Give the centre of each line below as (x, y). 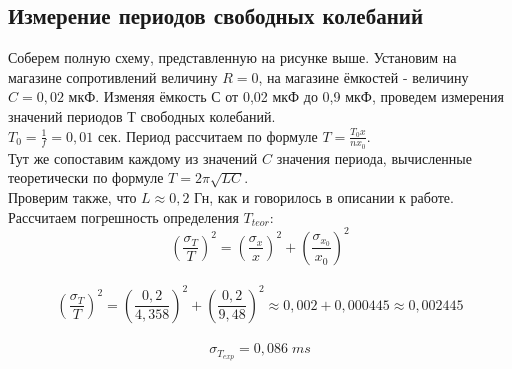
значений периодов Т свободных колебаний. (142, 115)
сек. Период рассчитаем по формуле (207, 135)
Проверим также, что (72, 197)
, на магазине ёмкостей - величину (363, 76)
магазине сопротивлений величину (113, 76)
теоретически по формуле (86, 177)
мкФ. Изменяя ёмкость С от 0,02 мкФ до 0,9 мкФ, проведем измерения (286, 96)
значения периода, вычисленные (374, 157)
